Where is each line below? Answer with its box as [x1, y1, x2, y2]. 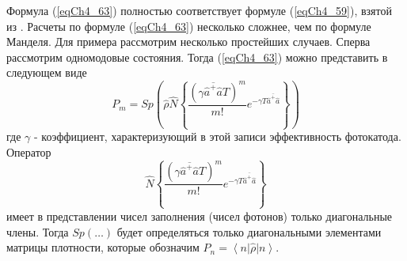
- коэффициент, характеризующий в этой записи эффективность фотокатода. [33, 128, 401, 145]
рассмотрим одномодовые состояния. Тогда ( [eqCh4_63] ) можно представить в [6, 48, 388, 65]
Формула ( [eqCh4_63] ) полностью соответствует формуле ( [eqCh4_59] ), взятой [6, 2, 392, 18]
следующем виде [6, 64, 87, 81]
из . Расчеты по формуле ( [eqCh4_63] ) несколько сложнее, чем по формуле [6, 17, 371, 34]
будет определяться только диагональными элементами [116, 223, 382, 240]
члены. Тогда [6, 223, 69, 240]
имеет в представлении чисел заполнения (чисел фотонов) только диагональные [6, 207, 393, 224]
